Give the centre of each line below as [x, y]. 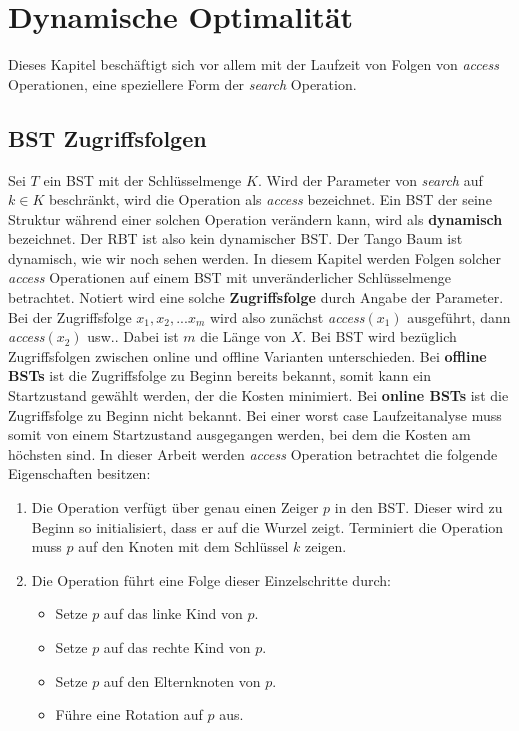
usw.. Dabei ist [133, 336]
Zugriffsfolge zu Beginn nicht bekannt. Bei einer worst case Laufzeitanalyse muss [255, 414]
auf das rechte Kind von [177, 646]
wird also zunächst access [287, 316]
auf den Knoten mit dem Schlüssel [183, 546]
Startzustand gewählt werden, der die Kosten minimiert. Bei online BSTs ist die [258, 395]
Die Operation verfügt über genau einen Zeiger [175, 507]
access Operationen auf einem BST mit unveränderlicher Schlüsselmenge [230, 277]
